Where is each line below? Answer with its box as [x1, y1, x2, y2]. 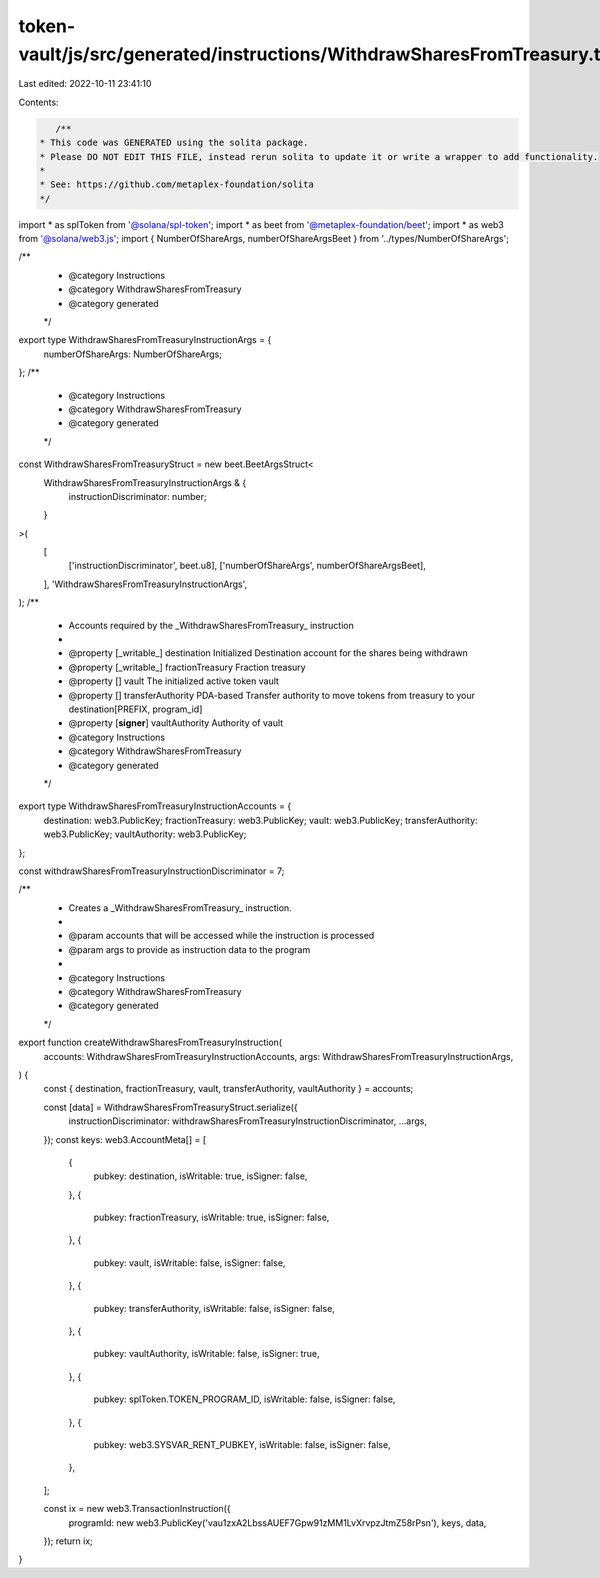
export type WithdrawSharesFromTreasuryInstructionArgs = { [18, 334, 272, 346]
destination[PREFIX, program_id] [68, 703, 203, 715]
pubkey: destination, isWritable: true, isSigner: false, [93, 1170, 308, 1182]
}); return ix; [43, 1535, 94, 1547]
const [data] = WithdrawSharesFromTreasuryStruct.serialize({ [43, 1101, 299, 1113]
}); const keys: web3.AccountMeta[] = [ [43, 1133, 207, 1145]
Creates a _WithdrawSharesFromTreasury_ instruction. [68, 901, 292, 914]
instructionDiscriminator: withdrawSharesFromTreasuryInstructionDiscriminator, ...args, [68, 1115, 427, 1127]
